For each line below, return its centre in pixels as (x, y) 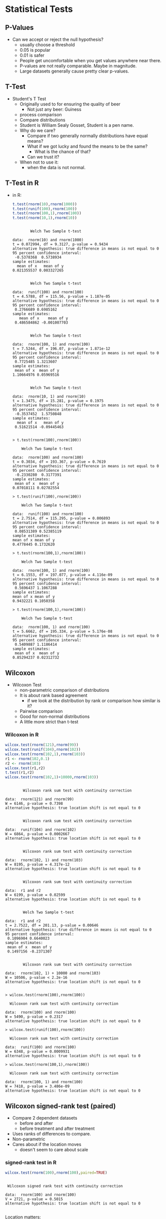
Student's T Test (29, 98)
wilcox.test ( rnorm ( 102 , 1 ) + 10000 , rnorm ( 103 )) (52, 777)
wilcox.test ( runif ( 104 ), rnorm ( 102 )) (43, 750)
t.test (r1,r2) (20, 773)
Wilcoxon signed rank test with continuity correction (65, 1186)
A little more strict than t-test (49, 721)
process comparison (41, 114)
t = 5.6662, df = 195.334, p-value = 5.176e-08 (62, 632)
